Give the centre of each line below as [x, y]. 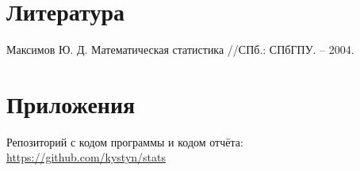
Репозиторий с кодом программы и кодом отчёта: [125, 141]
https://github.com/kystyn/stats [86, 157]
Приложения [71, 103]
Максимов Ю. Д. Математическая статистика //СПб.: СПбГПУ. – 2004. [180, 49]
